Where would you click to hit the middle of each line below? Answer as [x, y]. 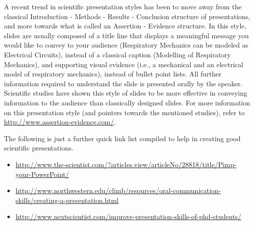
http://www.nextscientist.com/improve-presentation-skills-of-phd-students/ [128, 216]
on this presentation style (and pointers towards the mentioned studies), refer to [125, 112]
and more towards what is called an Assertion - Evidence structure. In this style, [125, 26]
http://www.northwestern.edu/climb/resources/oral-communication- [118, 190]
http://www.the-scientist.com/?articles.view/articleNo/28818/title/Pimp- [126, 164]
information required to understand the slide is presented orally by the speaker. [123, 83]
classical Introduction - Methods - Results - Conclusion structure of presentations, [127, 16]
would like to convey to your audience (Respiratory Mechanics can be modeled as [126, 45]
